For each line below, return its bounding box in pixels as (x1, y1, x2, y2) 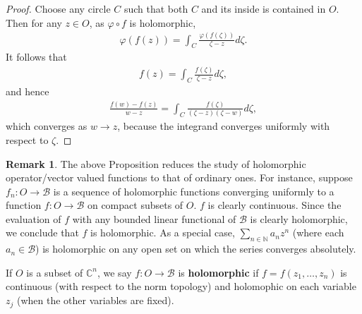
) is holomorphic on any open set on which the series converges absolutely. (35, 241, 356, 256)
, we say (97, 265, 132, 279)
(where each (292, 225, 344, 240)
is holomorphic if (178, 265, 259, 279)
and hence (6, 84, 49, 99)
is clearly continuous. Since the (207, 198, 342, 212)
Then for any (6, 15, 62, 30)
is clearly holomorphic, (250, 211, 348, 226)
